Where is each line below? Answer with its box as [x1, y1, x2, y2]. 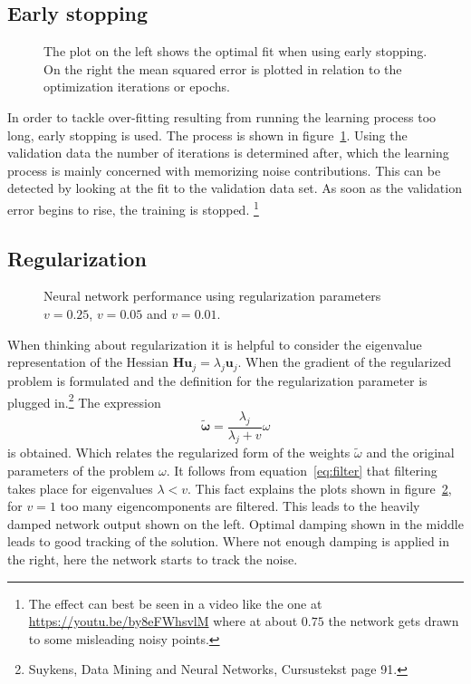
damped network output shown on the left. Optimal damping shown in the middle [7, 514, 464, 533]
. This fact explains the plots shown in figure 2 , [187, 478, 452, 497]
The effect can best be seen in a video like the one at [28, 593, 322, 612]
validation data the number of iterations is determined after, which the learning [7, 143, 449, 162]
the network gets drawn [328, 612, 459, 631]
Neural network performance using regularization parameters [43, 286, 381, 305]
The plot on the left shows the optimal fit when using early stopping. [43, 42, 428, 61]
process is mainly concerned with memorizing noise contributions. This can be [7, 160, 441, 179]
